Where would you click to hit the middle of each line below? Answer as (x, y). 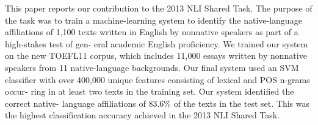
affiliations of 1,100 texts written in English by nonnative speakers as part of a (152, 32)
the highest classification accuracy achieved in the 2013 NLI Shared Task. (143, 115)
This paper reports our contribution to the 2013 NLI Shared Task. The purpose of (159, 8)
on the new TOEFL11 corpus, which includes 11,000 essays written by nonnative (156, 56)
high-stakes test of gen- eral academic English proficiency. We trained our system (157, 43)
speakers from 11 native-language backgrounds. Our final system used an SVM (152, 67)
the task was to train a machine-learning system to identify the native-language (154, 20)
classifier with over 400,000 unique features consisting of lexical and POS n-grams (157, 79)
